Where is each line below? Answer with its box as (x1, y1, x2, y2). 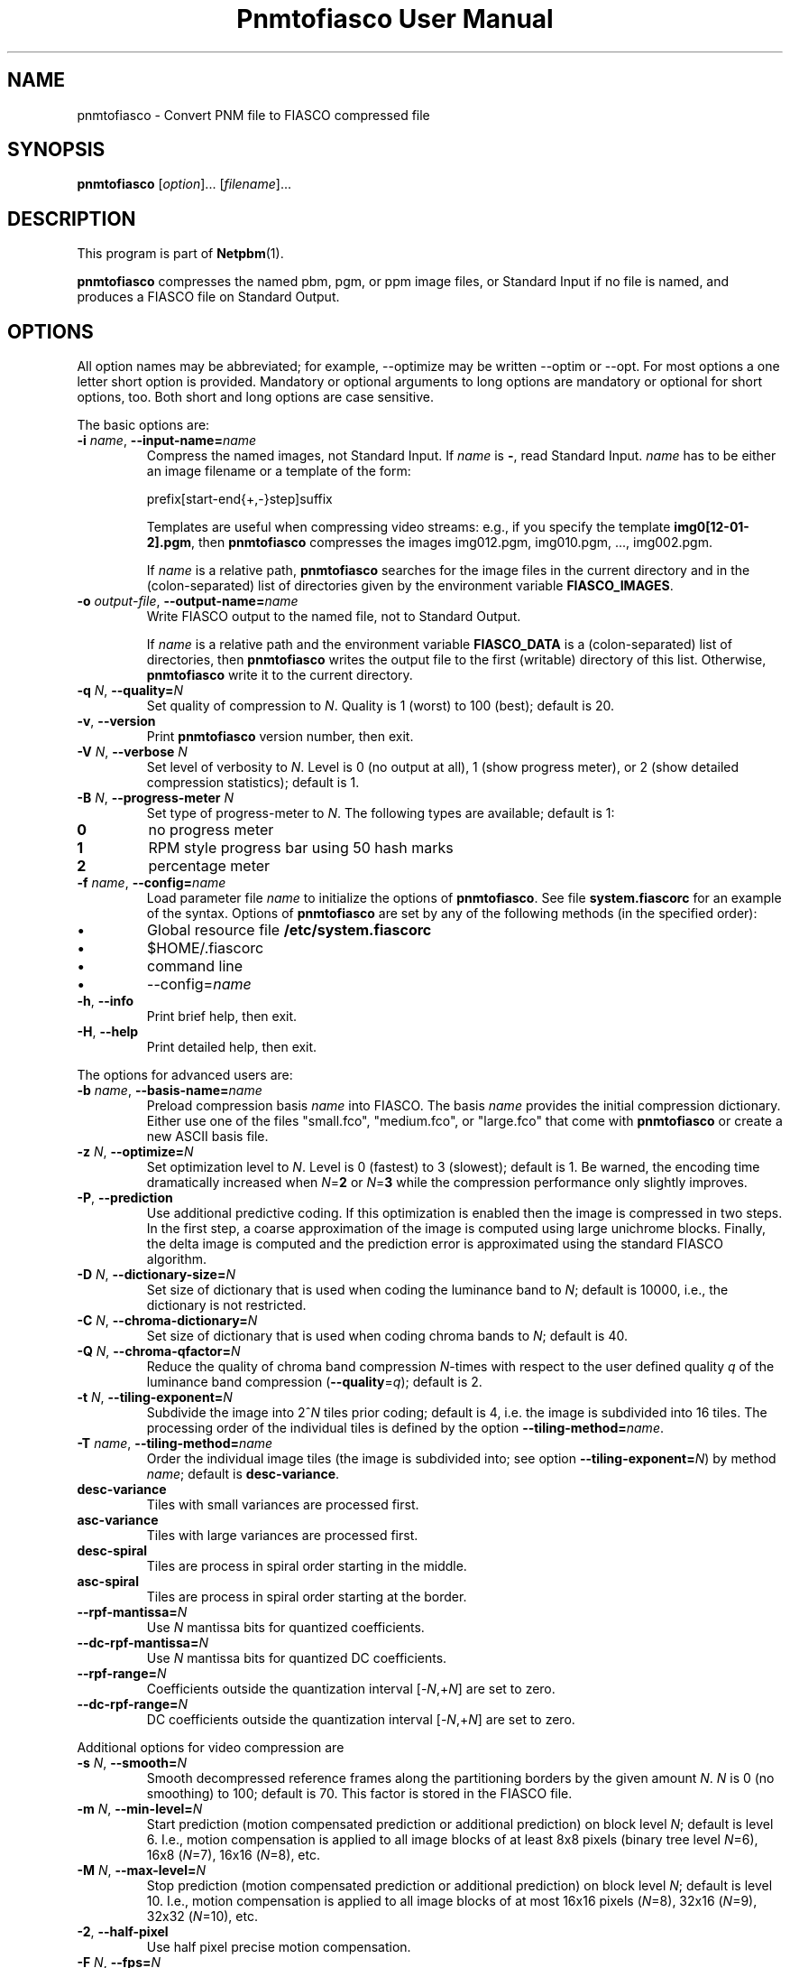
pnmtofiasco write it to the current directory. (146, 667, 413, 683)
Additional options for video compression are (77, 1740, 344, 1756)
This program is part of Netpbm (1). (77, 246, 284, 262)
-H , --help (77, 1024, 139, 1040)
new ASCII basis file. (146, 1128, 269, 1145)
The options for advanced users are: (77, 1067, 293, 1083)
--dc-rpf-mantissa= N (77, 1635, 208, 1651)
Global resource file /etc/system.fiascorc (147, 921, 432, 940)
